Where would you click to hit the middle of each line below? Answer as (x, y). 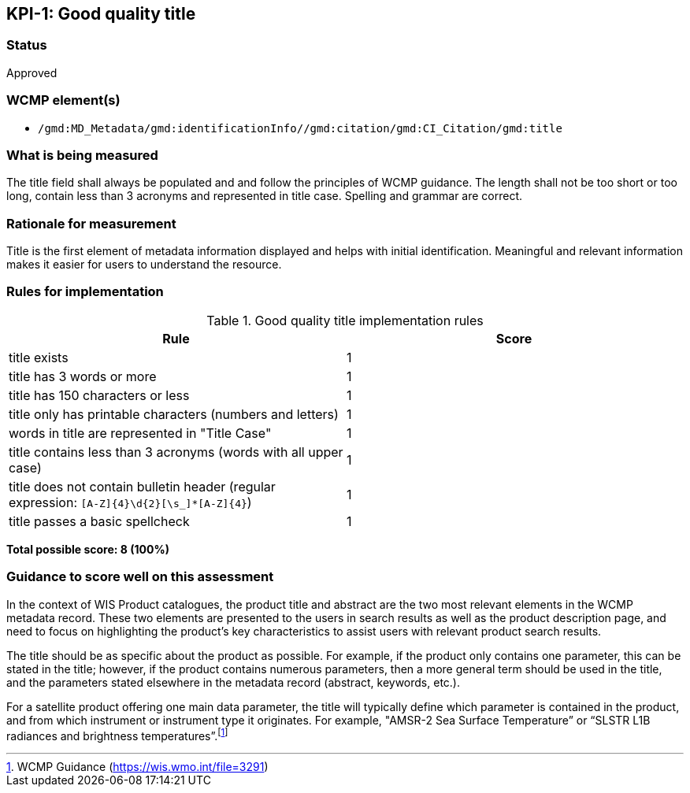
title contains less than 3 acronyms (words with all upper (176, 452)
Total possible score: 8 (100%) (88, 549)
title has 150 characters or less (99, 395)
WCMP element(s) (63, 100)
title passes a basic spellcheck (99, 521)
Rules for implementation (85, 292)
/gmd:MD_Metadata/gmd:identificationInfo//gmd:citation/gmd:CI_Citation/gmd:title (300, 128)
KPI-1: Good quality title (101, 14)
